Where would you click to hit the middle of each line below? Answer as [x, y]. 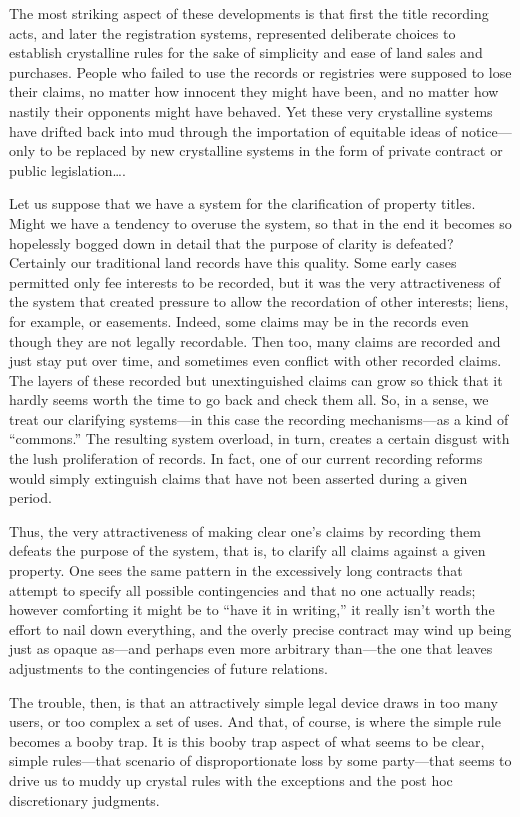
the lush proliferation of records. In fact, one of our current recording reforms [246, 458]
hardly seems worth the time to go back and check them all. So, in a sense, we [249, 399]
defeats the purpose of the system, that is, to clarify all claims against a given [247, 550]
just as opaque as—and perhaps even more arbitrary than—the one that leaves [251, 648]
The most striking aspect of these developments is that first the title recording [249, 13]
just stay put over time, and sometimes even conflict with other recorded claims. [255, 360]
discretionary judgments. [84, 799]
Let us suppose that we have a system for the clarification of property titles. [242, 203]
